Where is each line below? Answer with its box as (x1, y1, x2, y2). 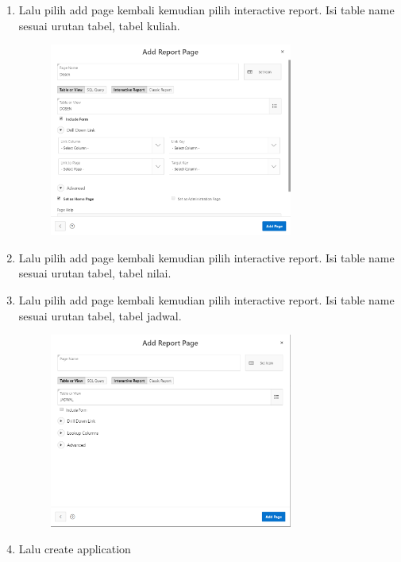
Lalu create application (18, 541, 131, 557)
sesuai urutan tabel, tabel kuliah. (18, 17, 180, 33)
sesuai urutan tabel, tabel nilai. (18, 265, 172, 281)
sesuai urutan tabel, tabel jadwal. (18, 307, 182, 324)
